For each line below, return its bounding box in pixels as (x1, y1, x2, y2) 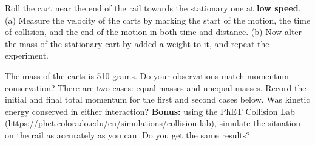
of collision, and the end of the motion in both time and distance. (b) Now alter (5, 25, 302, 38)
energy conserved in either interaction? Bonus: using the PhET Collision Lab (5, 105, 295, 117)
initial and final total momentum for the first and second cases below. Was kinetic (5, 93, 310, 106)
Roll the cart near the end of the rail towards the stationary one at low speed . (5, 2, 301, 14)
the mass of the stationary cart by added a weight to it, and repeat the (5, 37, 269, 50)
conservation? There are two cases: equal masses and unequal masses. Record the (5, 81, 307, 94)
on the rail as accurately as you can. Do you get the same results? (5, 128, 250, 141)
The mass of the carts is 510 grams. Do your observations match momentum (5, 69, 289, 82)
